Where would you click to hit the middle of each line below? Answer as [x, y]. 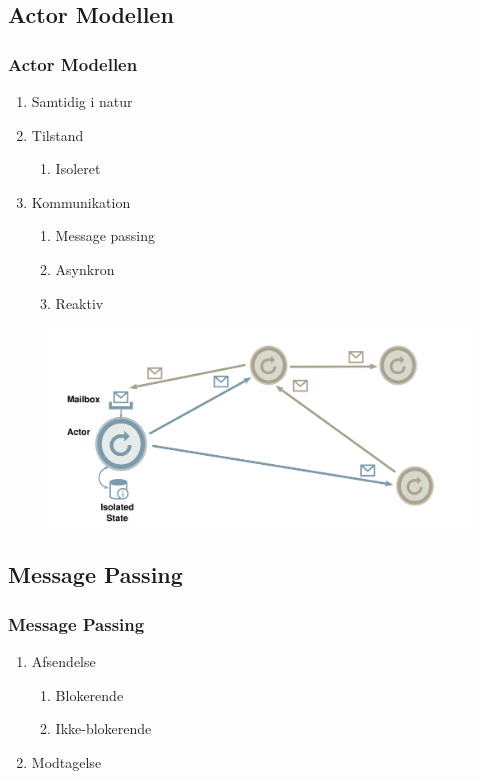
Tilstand [57, 134]
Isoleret [78, 168]
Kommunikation [81, 201]
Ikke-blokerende [103, 728]
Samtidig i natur [82, 101]
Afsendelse [63, 660]
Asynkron [85, 268]
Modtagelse [66, 761]
